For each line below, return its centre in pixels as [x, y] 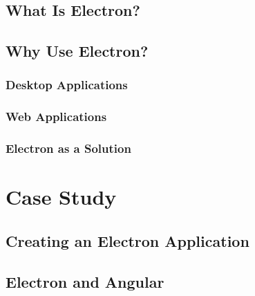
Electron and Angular [85, 281]
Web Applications [56, 117]
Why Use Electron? [77, 51]
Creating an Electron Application [127, 240]
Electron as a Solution [68, 148]
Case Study [61, 197]
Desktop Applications [67, 85]
